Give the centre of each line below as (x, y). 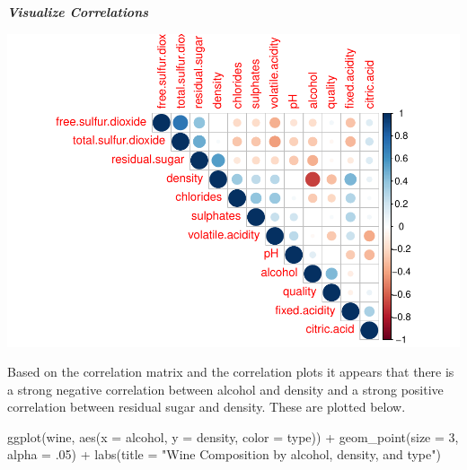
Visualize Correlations (78, 12)
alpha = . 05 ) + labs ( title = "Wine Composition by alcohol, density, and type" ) (224, 454)
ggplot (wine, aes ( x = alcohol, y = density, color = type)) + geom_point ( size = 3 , (233, 436)
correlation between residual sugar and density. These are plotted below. (207, 407)
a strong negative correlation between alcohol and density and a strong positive (225, 389)
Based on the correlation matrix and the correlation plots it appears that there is (231, 372)
